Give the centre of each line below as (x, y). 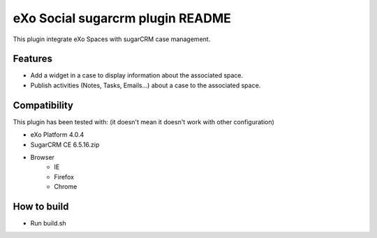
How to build (41, 206)
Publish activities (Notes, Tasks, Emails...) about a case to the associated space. (146, 85)
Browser (43, 157)
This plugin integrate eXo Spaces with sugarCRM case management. (112, 39)
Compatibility (43, 105)
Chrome (66, 187)
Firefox (64, 177)
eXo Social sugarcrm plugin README (122, 18)
